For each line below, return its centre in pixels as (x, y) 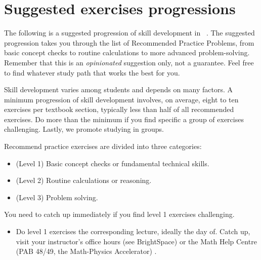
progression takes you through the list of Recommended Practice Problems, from (129, 42)
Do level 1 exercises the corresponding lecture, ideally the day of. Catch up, (133, 231)
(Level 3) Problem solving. (57, 197)
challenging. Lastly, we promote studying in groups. (84, 129)
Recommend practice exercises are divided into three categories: (103, 146)
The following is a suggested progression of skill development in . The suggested (129, 33)
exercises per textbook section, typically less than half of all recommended (119, 109)
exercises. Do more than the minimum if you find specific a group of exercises (124, 119)
